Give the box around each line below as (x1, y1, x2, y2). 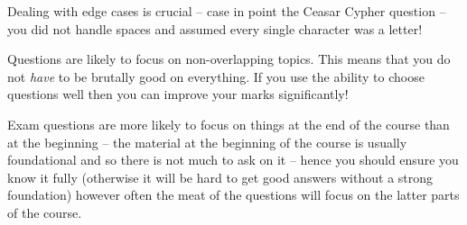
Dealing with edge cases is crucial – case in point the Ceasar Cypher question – (7, 2, 446, 20)
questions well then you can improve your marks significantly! (7, 85, 349, 103)
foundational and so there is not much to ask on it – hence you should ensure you (7, 150, 459, 169)
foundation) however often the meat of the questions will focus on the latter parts (7, 185, 460, 204)
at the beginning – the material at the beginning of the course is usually (7, 132, 407, 151)
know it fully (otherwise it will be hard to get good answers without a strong (7, 167, 434, 186)
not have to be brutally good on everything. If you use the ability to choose (7, 67, 425, 85)
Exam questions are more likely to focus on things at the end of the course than (7, 114, 450, 133)
